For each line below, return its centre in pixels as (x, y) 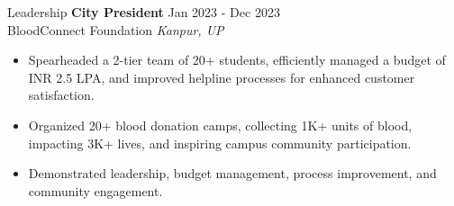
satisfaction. (61, 95)
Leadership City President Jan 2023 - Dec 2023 (144, 12)
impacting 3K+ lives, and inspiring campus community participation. (220, 143)
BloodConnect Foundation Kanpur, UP (116, 29)
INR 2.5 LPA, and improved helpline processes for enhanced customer (222, 77)
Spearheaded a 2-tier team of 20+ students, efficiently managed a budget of (237, 60)
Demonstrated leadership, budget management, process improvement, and (232, 173)
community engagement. (95, 190)
